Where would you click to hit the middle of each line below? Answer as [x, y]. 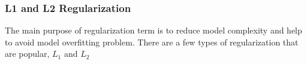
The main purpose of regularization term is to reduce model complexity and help [153, 30]
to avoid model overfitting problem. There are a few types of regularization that [152, 42]
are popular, [27, 54]
